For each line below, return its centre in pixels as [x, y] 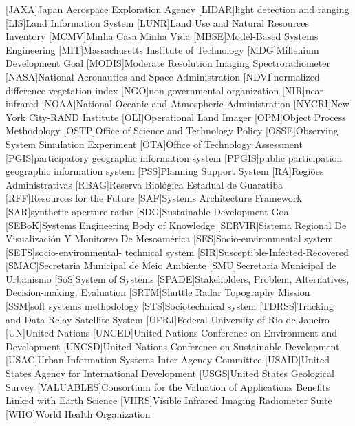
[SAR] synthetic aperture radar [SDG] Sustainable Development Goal [149, 211]
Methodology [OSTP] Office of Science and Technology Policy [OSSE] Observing [172, 130]
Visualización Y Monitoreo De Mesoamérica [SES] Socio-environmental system [170, 238]
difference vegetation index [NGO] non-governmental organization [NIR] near [165, 90]
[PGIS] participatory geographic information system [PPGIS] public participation [174, 157]
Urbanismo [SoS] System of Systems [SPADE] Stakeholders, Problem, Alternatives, [177, 278]
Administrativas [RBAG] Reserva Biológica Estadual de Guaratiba [144, 184]
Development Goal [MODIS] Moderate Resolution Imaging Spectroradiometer [168, 63]
